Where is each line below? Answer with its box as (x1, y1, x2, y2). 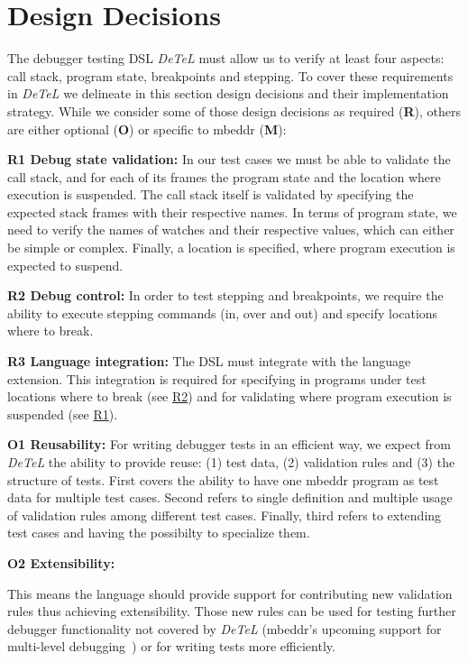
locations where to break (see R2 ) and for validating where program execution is (7, 387, 452, 406)
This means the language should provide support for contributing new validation (7, 584, 453, 602)
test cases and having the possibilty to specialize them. (7, 523, 310, 542)
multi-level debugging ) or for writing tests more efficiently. (7, 637, 335, 656)
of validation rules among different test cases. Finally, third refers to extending (7, 505, 442, 524)
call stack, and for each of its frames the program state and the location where (7, 167, 441, 186)
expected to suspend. (7, 255, 124, 274)
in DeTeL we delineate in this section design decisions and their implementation (7, 84, 449, 103)
